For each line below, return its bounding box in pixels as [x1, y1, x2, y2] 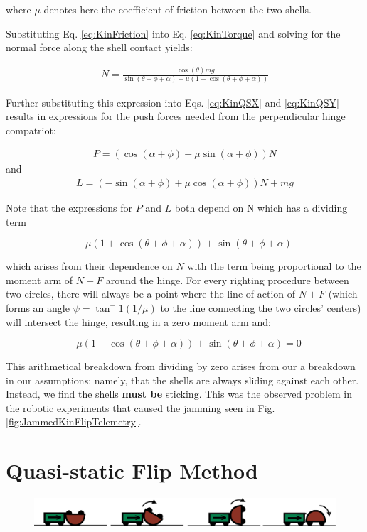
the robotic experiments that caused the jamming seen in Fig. [6, 400, 275, 415]
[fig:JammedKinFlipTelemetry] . [6, 414, 142, 429]
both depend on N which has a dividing [174, 200, 348, 215]
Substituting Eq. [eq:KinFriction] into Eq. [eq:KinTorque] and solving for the [6, 26, 341, 40]
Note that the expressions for [6, 200, 133, 215]
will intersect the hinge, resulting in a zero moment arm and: [6, 314, 271, 329]
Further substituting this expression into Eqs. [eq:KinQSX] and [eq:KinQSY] [6, 94, 339, 109]
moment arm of [6, 272, 73, 287]
